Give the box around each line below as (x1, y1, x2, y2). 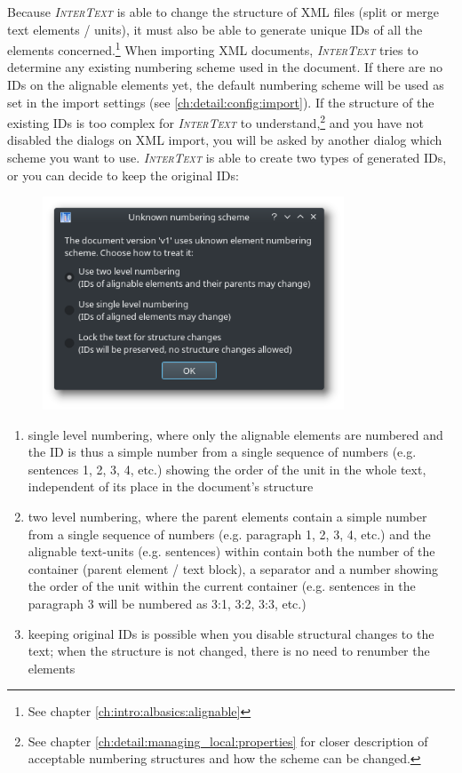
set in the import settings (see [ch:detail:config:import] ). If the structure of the (7, 92, 434, 111)
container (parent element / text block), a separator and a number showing (28, 559, 438, 578)
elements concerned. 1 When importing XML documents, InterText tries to (7, 38, 418, 59)
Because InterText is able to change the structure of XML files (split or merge (7, 3, 439, 20)
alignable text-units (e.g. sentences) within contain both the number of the (28, 542, 435, 561)
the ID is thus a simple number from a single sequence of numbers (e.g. (28, 442, 417, 461)
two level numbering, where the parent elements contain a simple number (28, 506, 427, 525)
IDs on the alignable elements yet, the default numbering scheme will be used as (7, 76, 444, 94)
